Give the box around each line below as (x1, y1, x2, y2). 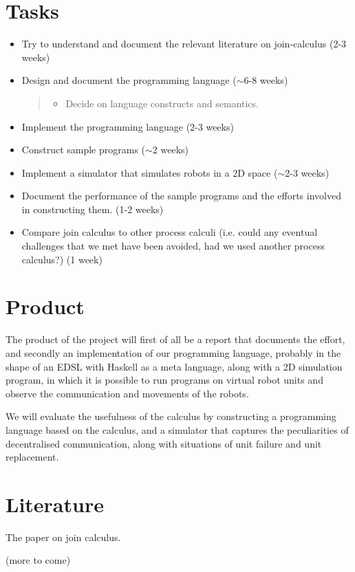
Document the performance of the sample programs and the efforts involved (21, 188, 341, 203)
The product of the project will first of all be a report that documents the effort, (6, 332, 345, 346)
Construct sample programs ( (21, 142, 146, 157)
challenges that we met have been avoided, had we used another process (21, 239, 325, 253)
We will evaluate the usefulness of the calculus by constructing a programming (6, 409, 336, 423)
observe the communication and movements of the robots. (6, 386, 249, 400)
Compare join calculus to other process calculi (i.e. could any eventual (21, 225, 318, 239)
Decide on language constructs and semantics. (65, 96, 259, 110)
